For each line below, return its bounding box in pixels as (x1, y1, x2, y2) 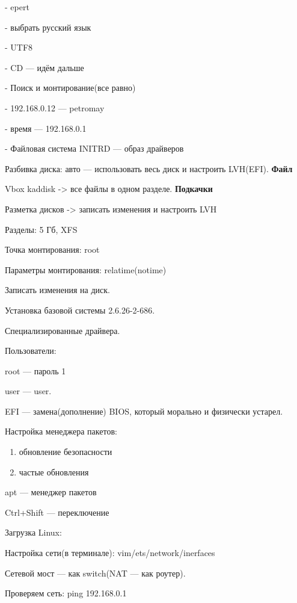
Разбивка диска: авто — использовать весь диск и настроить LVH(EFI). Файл (5, 162, 293, 175)
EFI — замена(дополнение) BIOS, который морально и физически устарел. (5, 404, 283, 417)
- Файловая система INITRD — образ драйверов (5, 142, 184, 155)
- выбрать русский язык (5, 20, 91, 33)
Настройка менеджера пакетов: (5, 425, 117, 438)
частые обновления (19, 465, 89, 478)
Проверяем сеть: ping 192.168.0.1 (5, 587, 127, 599)
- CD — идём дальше (5, 61, 84, 73)
